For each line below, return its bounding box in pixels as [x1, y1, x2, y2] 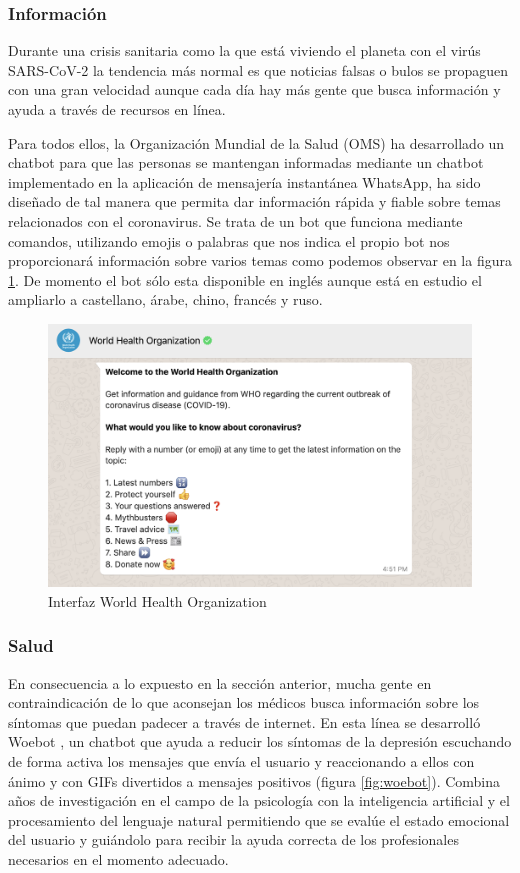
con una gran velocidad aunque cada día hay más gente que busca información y [8, 79, 501, 100]
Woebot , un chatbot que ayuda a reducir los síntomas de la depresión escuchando [8, 731, 512, 752]
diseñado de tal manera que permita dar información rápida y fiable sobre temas [8, 191, 501, 212]
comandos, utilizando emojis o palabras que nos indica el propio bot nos [8, 230, 450, 251]
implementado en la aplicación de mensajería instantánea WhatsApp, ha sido [8, 171, 481, 192]
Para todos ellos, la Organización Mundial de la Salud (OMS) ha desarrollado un [8, 132, 505, 153]
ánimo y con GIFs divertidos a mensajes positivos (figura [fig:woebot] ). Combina [8, 770, 501, 791]
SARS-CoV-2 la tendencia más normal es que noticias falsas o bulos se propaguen [8, 59, 509, 80]
